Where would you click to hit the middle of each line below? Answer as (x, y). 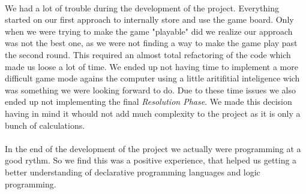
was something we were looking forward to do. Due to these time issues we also (150, 90)
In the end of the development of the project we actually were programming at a (153, 148)
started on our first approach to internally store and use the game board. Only (149, 19)
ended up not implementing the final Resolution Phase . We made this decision (148, 101)
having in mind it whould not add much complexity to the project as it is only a (153, 113)
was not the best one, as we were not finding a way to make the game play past (151, 43)
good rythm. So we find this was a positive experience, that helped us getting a (151, 160)
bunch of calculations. (45, 125)
